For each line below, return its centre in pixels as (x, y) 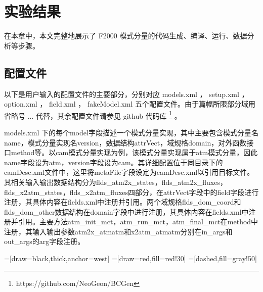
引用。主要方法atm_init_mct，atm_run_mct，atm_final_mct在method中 (138, 222)
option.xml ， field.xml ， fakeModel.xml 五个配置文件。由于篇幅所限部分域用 (130, 104)
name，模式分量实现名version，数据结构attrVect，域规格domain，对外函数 (125, 142)
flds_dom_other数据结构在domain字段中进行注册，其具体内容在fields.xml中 (126, 211)
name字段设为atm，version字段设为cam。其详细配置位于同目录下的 (114, 162)
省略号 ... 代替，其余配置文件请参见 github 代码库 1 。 (93, 115)
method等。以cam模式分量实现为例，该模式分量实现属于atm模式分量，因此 (134, 152)
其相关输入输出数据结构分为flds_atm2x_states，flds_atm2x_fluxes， (116, 182)
